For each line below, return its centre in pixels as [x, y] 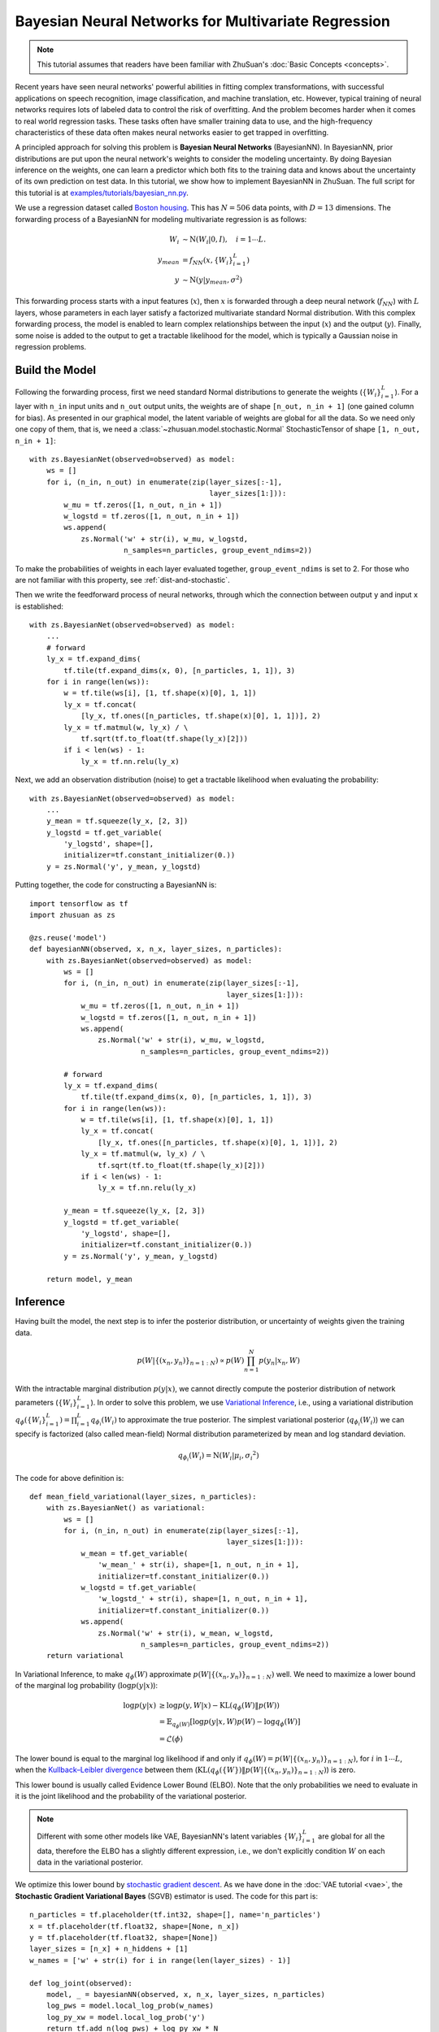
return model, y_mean [89, 1279]
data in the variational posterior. [90, 1862]
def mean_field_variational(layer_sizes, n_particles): [143, 1496]
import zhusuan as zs [72, 915]
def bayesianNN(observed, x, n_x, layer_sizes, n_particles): [156, 949]
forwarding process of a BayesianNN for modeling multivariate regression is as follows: [161, 219]
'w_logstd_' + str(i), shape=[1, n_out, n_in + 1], [203, 1599]
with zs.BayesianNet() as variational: [126, 1508]
